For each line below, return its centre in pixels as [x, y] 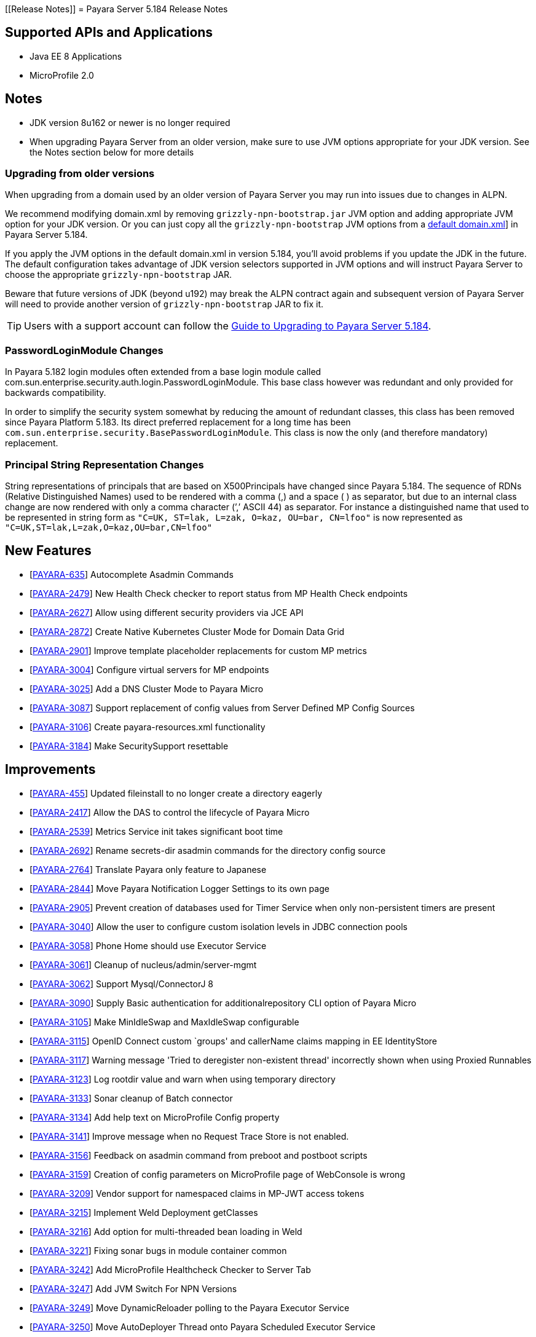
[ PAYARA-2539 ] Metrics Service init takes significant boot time [156, 831]
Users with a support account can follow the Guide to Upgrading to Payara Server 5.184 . [228, 326]
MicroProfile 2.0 [62, 75]
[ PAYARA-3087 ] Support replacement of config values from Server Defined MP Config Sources [222, 708]
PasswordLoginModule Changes [84, 350]
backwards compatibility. [56, 393]
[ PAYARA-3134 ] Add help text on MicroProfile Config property [155, 1117]
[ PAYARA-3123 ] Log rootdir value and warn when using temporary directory [183, 1079]
